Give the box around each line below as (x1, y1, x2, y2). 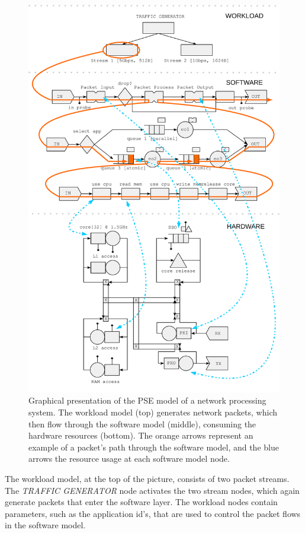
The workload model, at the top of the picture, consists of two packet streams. (5, 472, 290, 485)
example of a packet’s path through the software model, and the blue (28, 440, 279, 453)
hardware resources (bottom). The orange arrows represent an (28, 429, 253, 442)
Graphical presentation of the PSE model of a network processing (28, 394, 267, 407)
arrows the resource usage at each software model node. (28, 452, 230, 465)
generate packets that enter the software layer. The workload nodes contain (5, 496, 278, 508)
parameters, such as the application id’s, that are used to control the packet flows (5, 507, 301, 519)
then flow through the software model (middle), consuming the (28, 417, 256, 430)
